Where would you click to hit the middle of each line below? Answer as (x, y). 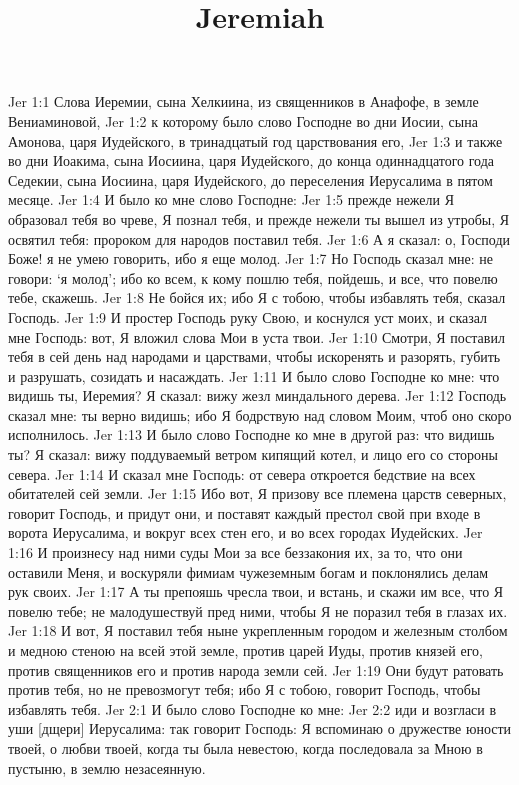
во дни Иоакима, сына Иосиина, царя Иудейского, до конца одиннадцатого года (251, 160)
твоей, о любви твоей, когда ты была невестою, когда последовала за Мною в (245, 747)
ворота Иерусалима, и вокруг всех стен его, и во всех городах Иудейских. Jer (245, 532)
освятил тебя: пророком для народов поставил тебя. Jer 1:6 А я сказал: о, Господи (259, 238)
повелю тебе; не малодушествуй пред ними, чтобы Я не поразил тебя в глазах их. (258, 610)
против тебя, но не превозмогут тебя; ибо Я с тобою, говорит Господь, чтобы (244, 689)
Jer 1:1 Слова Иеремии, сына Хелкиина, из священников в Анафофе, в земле (243, 101)
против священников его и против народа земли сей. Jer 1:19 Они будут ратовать (256, 669)
